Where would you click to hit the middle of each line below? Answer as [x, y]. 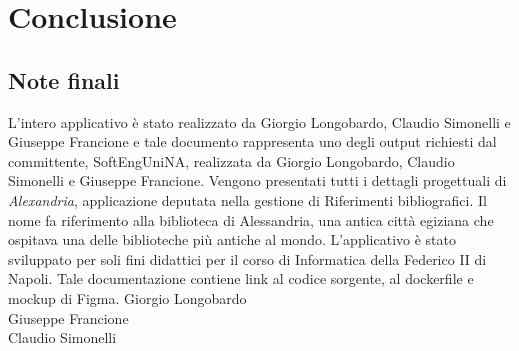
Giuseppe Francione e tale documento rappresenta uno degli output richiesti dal [252, 141]
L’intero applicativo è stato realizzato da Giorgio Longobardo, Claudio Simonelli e [259, 121]
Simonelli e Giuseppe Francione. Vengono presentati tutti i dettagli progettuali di [257, 180]
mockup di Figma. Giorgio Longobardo [127, 297]
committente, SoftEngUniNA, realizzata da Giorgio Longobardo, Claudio [231, 160]
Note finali [64, 79]
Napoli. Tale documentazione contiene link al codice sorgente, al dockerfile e [241, 278]
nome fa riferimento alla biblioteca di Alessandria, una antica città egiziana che [251, 219]
